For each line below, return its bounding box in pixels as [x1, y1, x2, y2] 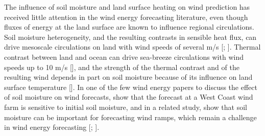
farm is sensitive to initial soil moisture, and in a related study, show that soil [4, 101, 247, 112]
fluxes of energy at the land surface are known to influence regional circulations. [4, 21, 254, 32]
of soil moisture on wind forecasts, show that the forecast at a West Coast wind [4, 92, 253, 102]
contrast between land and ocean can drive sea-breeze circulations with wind [4, 51, 244, 62]
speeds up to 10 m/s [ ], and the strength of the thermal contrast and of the [4, 61, 239, 72]
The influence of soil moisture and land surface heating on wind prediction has [4, 2, 250, 12]
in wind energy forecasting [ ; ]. [4, 122, 100, 132]
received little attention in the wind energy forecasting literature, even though [4, 11, 248, 22]
